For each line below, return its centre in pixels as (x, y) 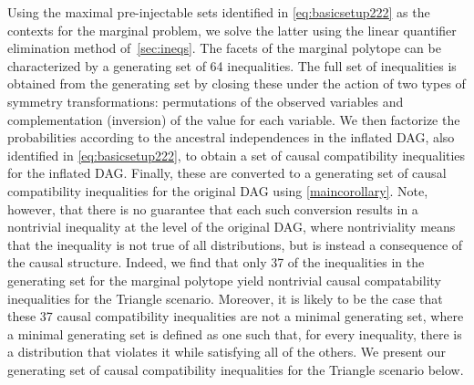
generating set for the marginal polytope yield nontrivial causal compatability (224, 280)
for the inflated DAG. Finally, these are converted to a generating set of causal (227, 173)
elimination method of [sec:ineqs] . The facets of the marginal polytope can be (224, 48)
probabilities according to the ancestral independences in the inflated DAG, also (231, 137)
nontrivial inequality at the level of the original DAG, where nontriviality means (232, 227)
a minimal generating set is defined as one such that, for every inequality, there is (235, 333)
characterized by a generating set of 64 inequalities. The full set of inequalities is (232, 65)
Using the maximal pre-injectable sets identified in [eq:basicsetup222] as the (219, 12)
